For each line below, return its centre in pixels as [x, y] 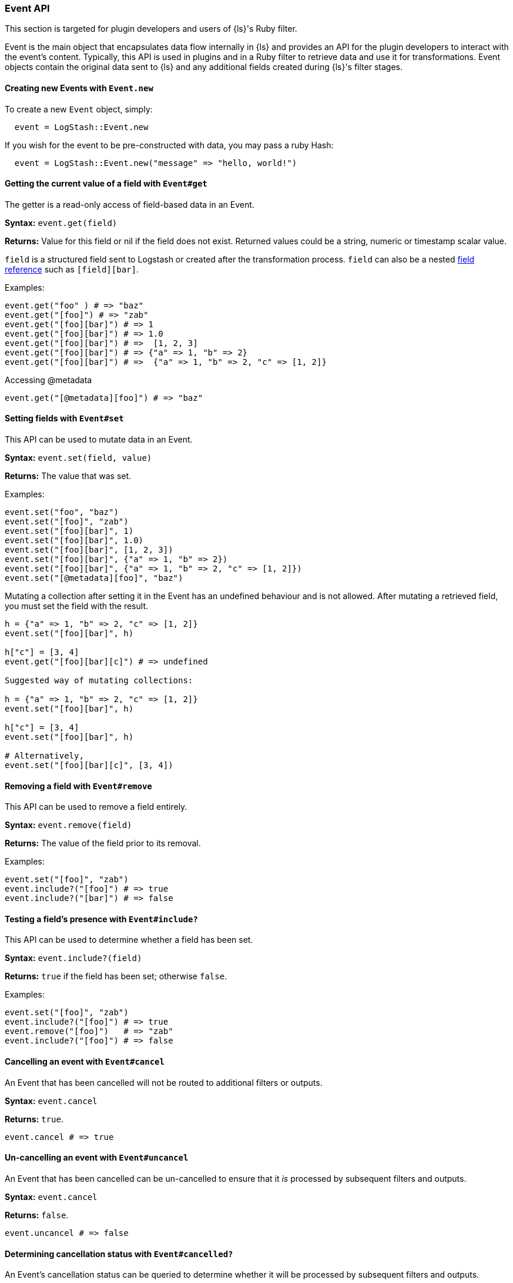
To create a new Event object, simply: [79, 109]
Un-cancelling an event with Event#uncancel [97, 1158]
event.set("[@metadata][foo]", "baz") [94, 578]
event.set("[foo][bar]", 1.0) [74, 541]
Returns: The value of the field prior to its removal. [103, 843]
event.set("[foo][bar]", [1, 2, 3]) [89, 550]
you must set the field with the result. [76, 606]
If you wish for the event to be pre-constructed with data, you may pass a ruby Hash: [169, 145]
